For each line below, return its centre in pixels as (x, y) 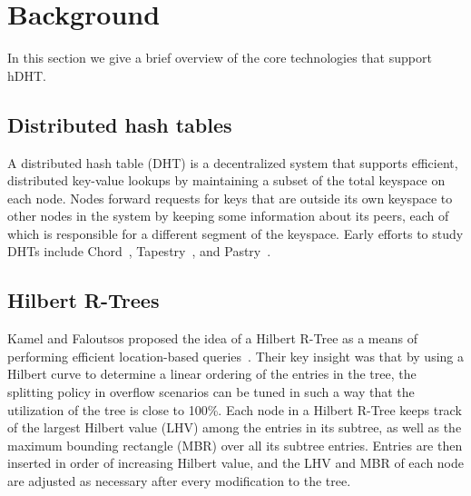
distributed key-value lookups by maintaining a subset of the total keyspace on (226, 180)
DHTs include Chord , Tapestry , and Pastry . (139, 251)
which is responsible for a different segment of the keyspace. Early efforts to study (235, 233)
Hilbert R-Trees (83, 300)
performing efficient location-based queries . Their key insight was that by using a (235, 356)
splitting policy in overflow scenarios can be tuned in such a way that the (211, 392)
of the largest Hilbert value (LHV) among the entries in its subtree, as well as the (235, 427)
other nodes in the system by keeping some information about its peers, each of (228, 216)
